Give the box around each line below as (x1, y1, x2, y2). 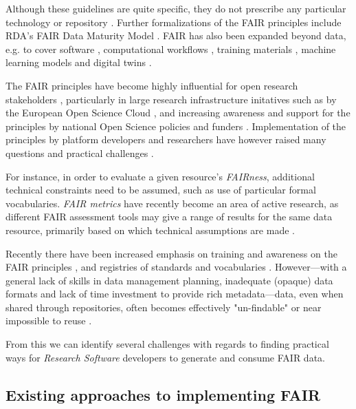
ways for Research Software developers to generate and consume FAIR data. (5, 350, 325, 364)
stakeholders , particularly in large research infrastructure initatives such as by (5, 92, 337, 106)
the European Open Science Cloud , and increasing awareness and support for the (5, 105, 351, 120)
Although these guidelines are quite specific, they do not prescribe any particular (5, 1, 346, 15)
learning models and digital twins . (5, 55, 152, 70)
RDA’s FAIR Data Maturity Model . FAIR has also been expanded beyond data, (5, 28, 346, 43)
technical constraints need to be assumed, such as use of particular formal (5, 182, 316, 197)
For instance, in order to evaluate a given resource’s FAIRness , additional (5, 169, 315, 183)
